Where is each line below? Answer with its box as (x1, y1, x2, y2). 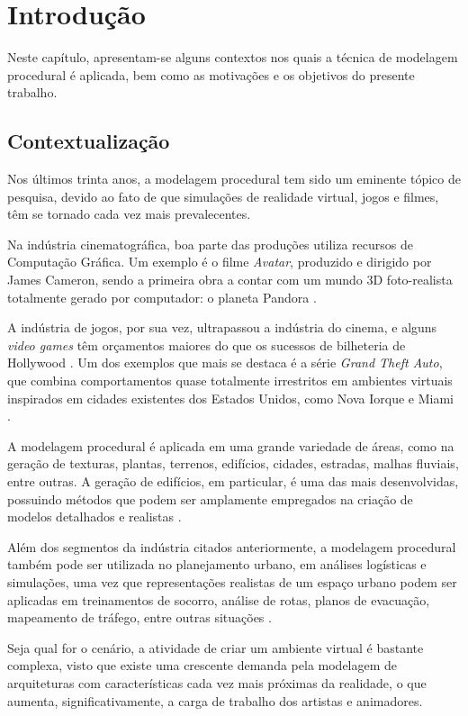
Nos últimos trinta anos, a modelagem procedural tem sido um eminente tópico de (7, 169, 461, 188)
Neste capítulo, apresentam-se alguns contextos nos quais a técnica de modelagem (7, 48, 458, 67)
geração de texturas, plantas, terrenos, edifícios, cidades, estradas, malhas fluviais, (7, 454, 459, 473)
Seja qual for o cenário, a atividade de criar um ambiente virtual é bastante (7, 638, 424, 657)
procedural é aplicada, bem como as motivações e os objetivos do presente (7, 65, 415, 84)
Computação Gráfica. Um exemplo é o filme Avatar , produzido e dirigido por (7, 252, 432, 271)
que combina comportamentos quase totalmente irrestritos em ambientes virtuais (7, 371, 453, 390)
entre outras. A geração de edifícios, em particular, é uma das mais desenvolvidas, (7, 472, 459, 491)
